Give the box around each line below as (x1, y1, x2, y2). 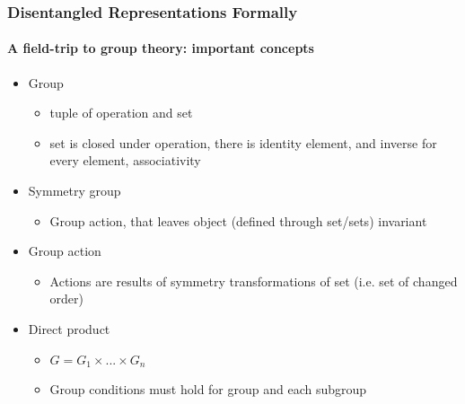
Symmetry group (28, 181, 121, 200)
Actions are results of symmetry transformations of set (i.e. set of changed (49, 271, 458, 290)
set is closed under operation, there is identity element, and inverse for (49, 133, 437, 152)
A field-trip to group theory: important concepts (7, 39, 314, 57)
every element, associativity (49, 151, 201, 170)
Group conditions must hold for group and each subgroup (49, 380, 367, 399)
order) (49, 289, 84, 308)
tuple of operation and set (49, 103, 193, 122)
